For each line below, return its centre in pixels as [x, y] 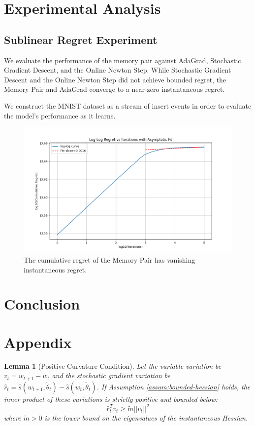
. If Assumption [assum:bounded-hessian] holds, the [174, 386]
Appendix [38, 342]
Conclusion [42, 303]
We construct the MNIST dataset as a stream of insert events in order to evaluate [128, 105]
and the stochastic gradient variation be [111, 375]
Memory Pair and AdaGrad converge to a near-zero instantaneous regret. [114, 89]
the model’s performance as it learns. [60, 115]
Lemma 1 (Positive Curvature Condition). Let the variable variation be [113, 366]
